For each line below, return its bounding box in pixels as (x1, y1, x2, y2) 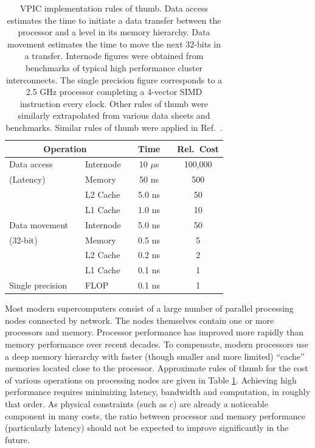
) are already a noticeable (173, 397, 268, 410)
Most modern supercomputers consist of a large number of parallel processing (5, 302, 294, 315)
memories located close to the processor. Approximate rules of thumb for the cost (5, 362, 308, 374)
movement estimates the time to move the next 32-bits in (7, 37, 221, 50)
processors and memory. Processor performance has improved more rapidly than (5, 326, 304, 338)
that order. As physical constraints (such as (5, 397, 167, 410)
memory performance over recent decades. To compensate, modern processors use (5, 338, 308, 350)
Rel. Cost (177, 142, 220, 155)
